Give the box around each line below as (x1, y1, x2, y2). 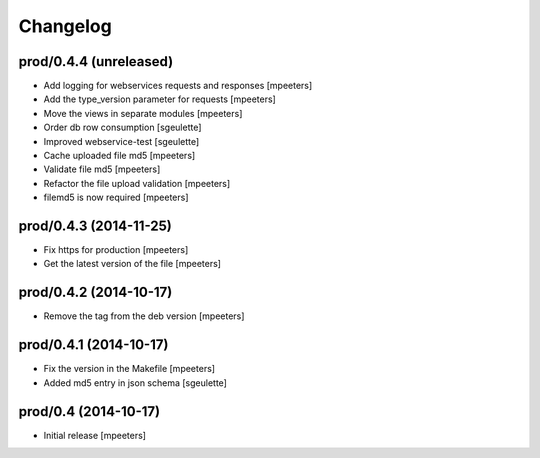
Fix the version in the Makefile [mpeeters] (43, 363, 215, 375)
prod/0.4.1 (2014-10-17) (18, 336, 169, 354)
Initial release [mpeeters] (43, 429, 147, 441)
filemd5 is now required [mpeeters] (43, 191, 189, 204)
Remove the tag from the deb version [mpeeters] (43, 310, 245, 322)
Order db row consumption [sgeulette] (43, 121, 202, 134)
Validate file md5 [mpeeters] (43, 163, 161, 175)
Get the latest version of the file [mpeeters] (43, 258, 222, 270)
